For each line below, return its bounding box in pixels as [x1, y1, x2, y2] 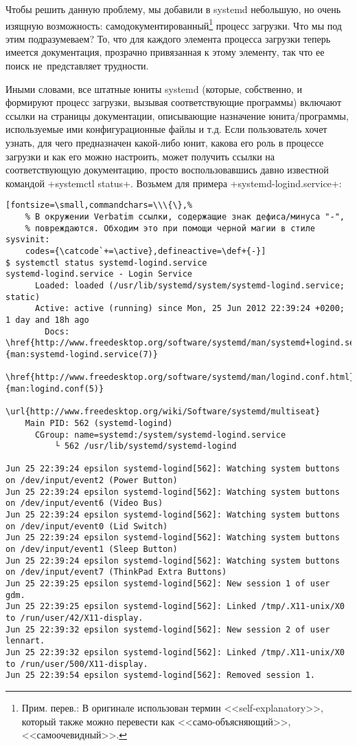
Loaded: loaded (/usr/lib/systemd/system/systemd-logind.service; [34, 280, 345, 290]
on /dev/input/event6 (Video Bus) [5, 498, 163, 509]
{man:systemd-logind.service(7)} [5, 349, 158, 359]
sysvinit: [5, 235, 50, 245]
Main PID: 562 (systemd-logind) [25, 418, 173, 428]
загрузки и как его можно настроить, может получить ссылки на [5, 149, 275, 163]
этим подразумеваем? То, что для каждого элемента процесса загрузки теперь [5, 31, 331, 45]
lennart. [5, 636, 45, 646]
